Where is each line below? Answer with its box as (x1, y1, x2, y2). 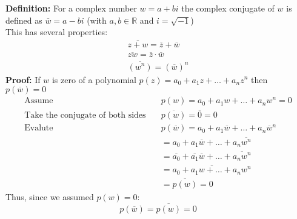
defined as (5, 13, 42, 26)
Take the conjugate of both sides (24, 111, 146, 120)
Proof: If (5, 73, 41, 86)
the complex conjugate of (181, 2, 275, 14)
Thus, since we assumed (5, 190, 94, 203)
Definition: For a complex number (5, 2, 137, 14)
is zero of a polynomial (52, 73, 136, 86)
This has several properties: (5, 25, 108, 38)
